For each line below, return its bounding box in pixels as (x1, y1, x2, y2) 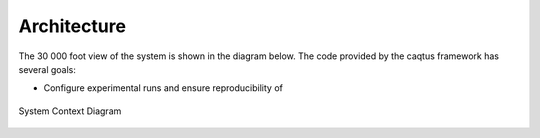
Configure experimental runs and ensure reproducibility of (43, 82, 284, 94)
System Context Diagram (18, 105, 122, 117)
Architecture (18, 15, 127, 37)
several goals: (18, 63, 77, 75)
